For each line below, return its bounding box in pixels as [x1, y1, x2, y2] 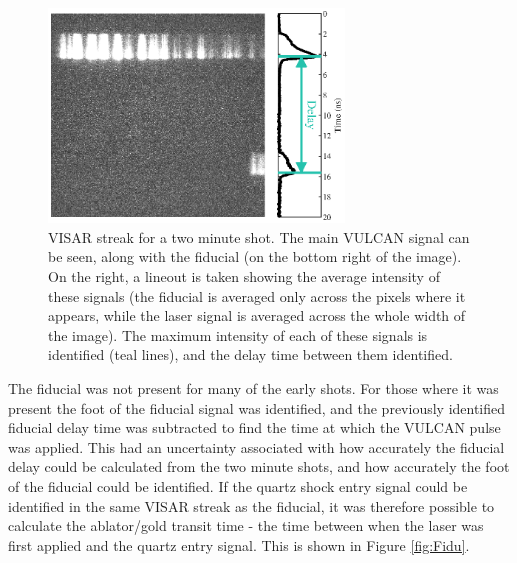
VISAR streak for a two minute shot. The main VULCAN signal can [48, 226, 470, 247]
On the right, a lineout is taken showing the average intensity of [48, 265, 440, 286]
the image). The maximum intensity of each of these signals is [48, 324, 428, 345]
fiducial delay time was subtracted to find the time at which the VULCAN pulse [8, 417, 501, 438]
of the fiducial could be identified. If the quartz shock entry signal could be [8, 475, 468, 496]
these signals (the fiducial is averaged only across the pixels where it [48, 285, 466, 306]
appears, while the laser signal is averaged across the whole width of [48, 305, 466, 326]
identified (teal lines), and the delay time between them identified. [48, 344, 453, 365]
